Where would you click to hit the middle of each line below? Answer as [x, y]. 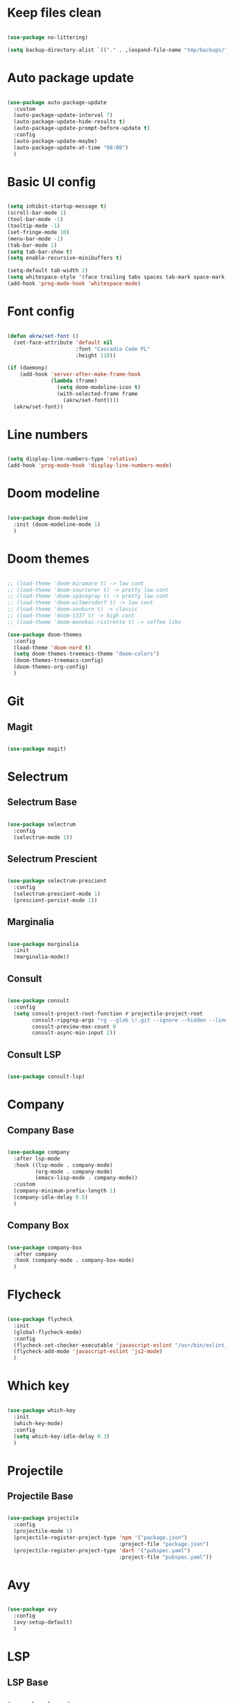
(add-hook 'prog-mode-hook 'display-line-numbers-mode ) [89, 466]
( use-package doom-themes [44, 634]
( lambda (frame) [74, 381]
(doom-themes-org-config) [51, 667]
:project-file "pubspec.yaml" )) [166, 1557]
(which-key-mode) [38, 1423]
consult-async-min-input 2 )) [74, 1033]
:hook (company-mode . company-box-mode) [74, 1261]
